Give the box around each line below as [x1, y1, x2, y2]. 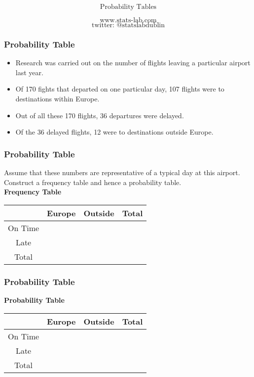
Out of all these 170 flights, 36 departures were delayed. [15, 110, 184, 120]
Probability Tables [100, 3, 157, 10]
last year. [15, 67, 43, 77]
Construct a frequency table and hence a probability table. [4, 177, 181, 187]
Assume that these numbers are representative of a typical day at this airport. [4, 167, 240, 177]
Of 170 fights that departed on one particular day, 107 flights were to [15, 84, 224, 94]
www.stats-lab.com [100, 17, 157, 24]
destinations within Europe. [15, 94, 100, 103]
